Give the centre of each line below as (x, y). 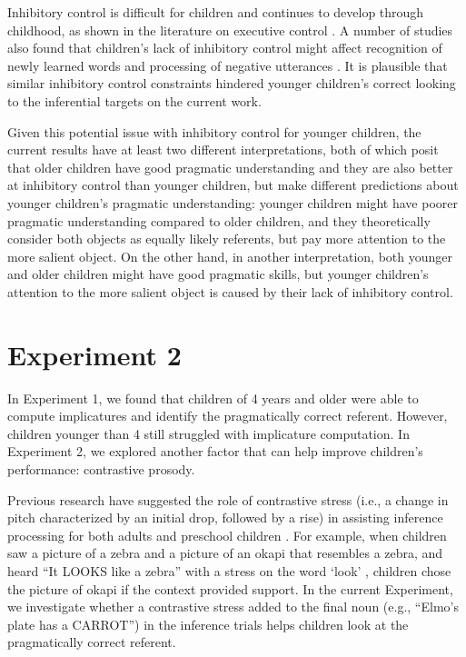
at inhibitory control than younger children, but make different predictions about (233, 185)
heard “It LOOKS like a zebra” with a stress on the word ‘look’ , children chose (229, 570)
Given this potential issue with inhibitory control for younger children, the (214, 131)
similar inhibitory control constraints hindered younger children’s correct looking (232, 83)
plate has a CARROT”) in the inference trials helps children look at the (208, 624)
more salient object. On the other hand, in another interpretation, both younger (230, 256)
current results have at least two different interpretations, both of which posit (223, 149)
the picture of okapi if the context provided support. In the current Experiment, (230, 588)
